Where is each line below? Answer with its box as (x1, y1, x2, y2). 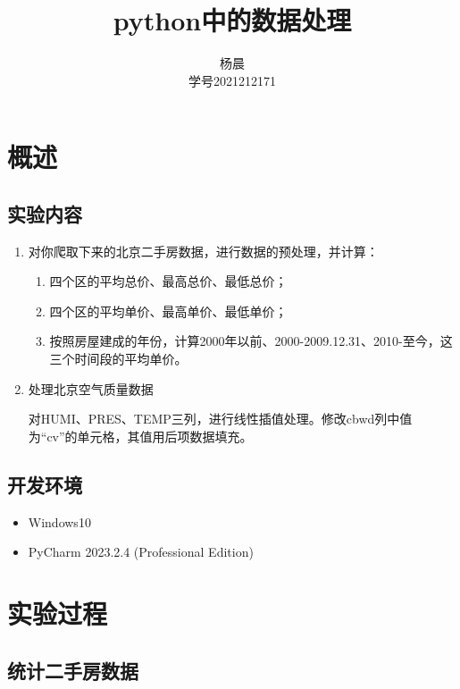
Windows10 (28, 512, 91, 531)
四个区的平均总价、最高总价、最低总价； (49, 272, 288, 290)
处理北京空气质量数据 (28, 379, 154, 398)
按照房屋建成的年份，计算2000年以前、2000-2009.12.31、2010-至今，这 (49, 332, 453, 350)
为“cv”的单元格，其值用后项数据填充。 (28, 426, 253, 445)
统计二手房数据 (7, 656, 138, 684)
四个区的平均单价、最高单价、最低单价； (49, 301, 288, 320)
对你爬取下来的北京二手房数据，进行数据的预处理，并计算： (28, 241, 379, 260)
